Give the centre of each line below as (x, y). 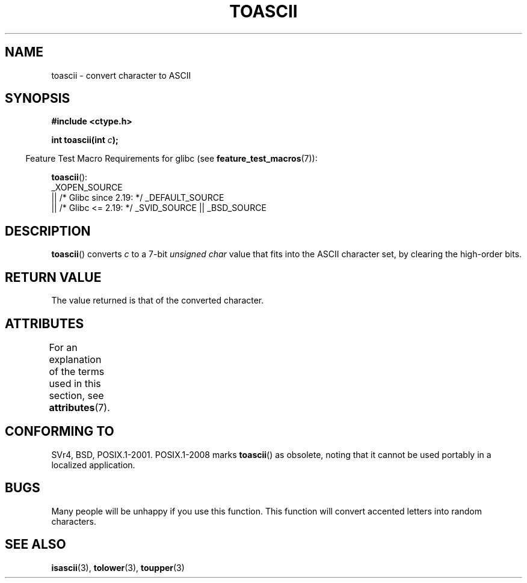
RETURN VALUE (53, 277)
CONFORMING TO (60, 432)
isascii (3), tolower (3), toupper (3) (118, 567)
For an (63, 347)
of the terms (77, 371)
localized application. (93, 465)
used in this (75, 383)
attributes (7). (79, 407)
